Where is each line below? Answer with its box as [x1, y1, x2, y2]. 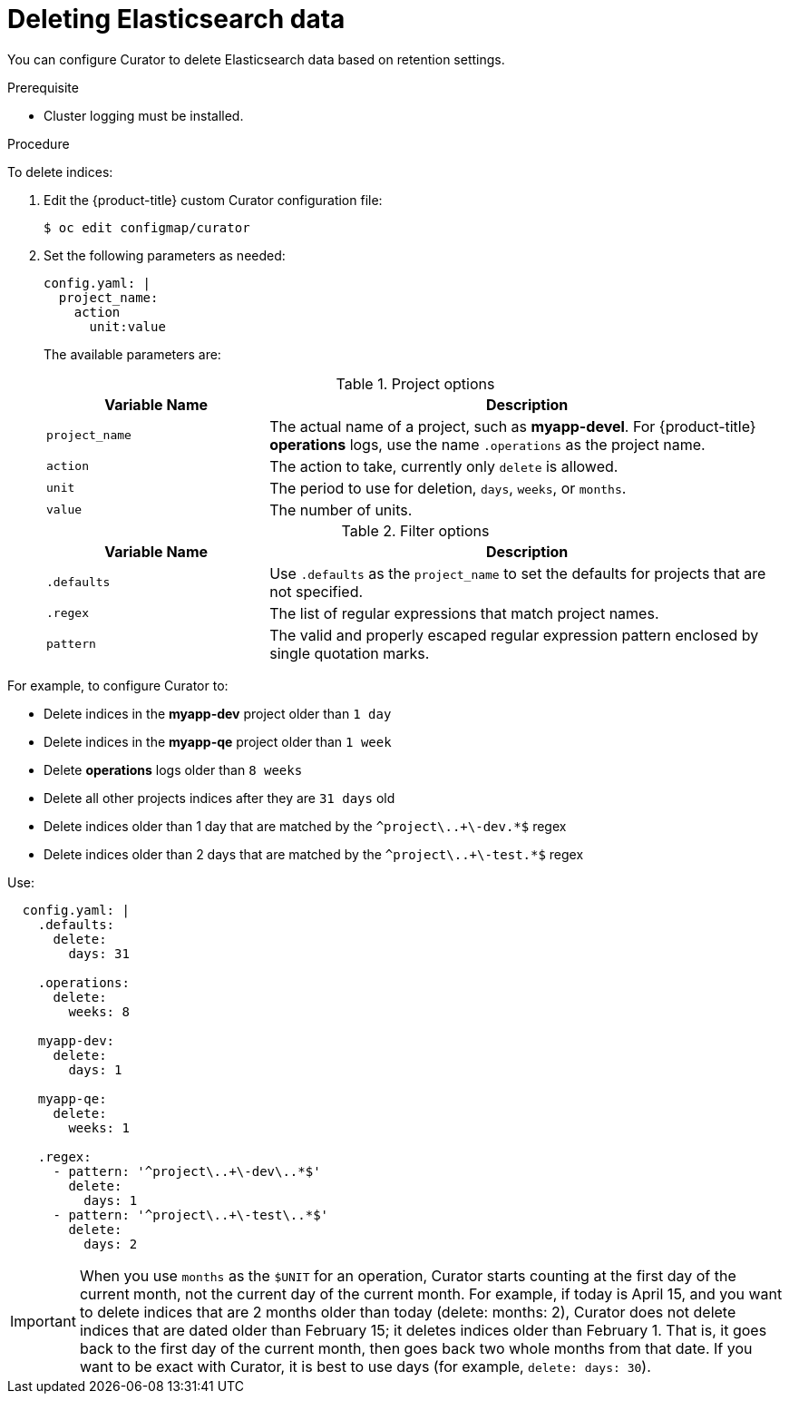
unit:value [89, 318, 166, 334]
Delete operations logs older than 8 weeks [44, 761, 303, 778]
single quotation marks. [269, 643, 430, 662]
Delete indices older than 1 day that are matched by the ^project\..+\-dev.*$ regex [44, 818, 567, 834]
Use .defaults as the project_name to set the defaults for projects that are [269, 563, 766, 583]
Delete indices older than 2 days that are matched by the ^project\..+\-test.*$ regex [44, 846, 584, 862]
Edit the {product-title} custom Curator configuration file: [44, 191, 383, 208]
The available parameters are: [44, 346, 221, 362]
